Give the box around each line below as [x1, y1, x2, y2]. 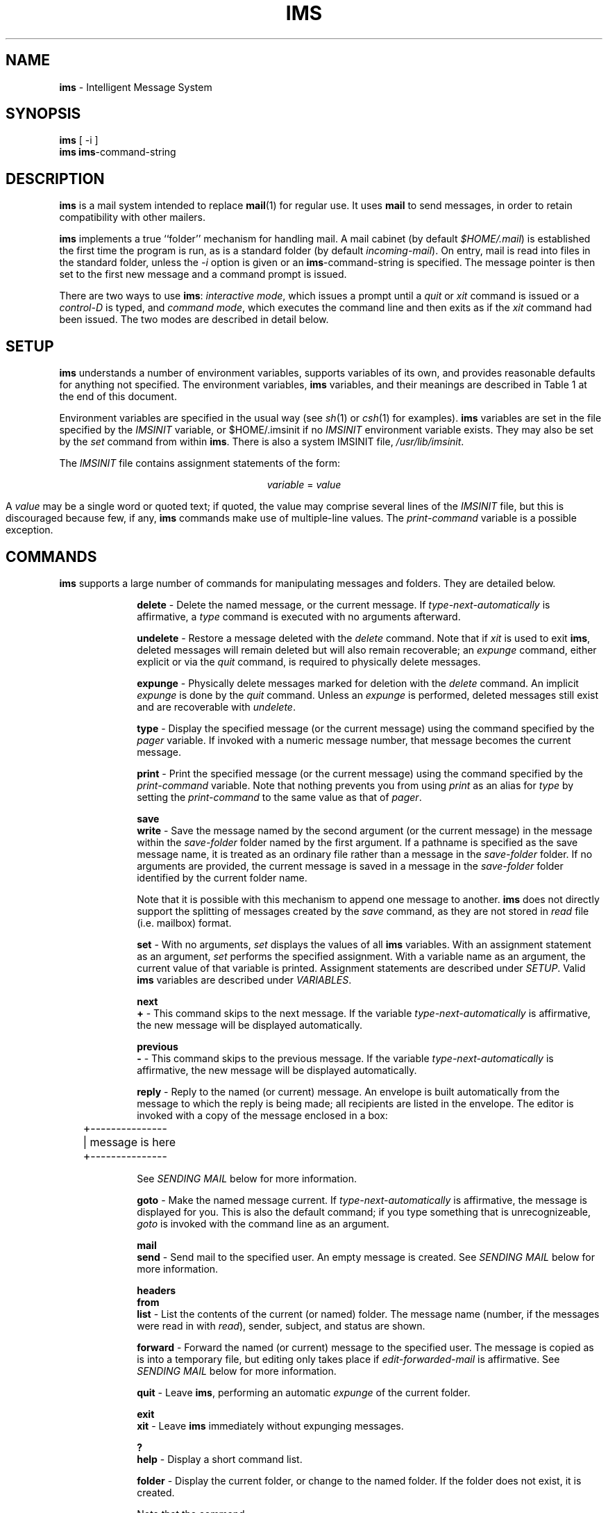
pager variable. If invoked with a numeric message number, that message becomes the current [137, 734, 571, 746]
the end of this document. [59, 390, 177, 403]
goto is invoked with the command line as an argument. [137, 1217, 389, 1230]
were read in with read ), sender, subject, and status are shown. [137, 1319, 425, 1332]
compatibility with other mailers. [59, 211, 206, 224]
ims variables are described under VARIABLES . [137, 973, 352, 986]
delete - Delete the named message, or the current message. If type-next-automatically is [137, 598, 550, 611]
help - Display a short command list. [137, 1453, 303, 1465]
